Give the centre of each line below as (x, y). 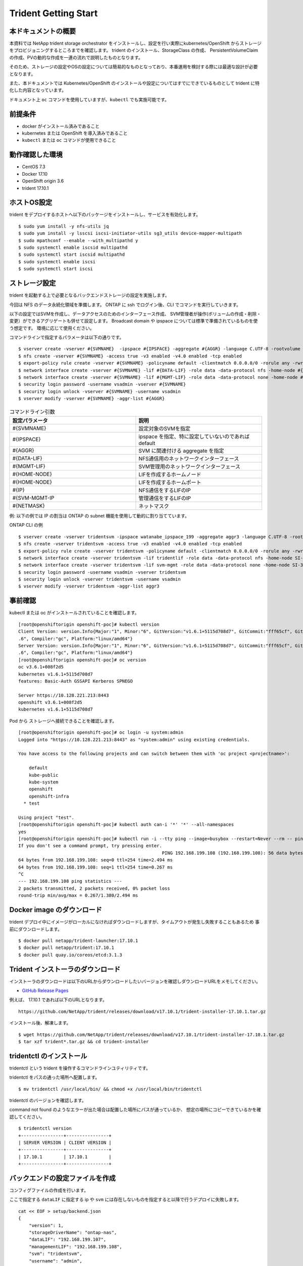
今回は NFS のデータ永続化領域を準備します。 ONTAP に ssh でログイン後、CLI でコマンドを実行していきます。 (125, 304)
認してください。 (27, 1117)
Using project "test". (46, 817)
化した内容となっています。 (38, 90)
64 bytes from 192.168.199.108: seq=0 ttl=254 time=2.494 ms (95, 860)
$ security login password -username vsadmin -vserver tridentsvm (102, 572)
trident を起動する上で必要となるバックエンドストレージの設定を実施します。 (89, 295)
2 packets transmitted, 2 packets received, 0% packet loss (94, 888)
